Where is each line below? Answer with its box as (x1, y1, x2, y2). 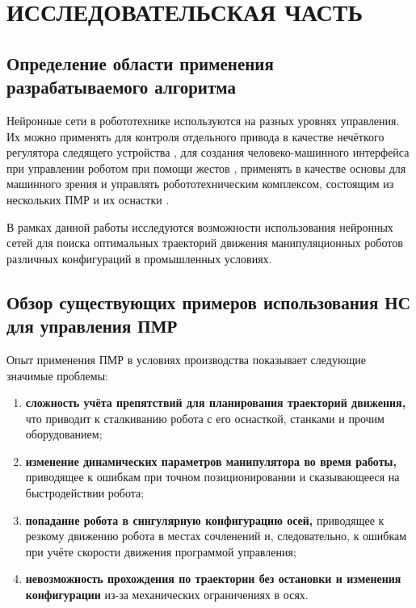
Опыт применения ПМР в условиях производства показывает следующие (6, 350, 366, 367)
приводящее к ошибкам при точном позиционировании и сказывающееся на (25, 468, 400, 485)
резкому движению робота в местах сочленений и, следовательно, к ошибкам (25, 527, 407, 544)
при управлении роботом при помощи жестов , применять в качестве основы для (6, 159, 406, 176)
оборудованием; (25, 426, 103, 442)
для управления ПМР (6, 313, 178, 338)
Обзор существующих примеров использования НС (6, 289, 410, 314)
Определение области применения (6, 50, 274, 75)
